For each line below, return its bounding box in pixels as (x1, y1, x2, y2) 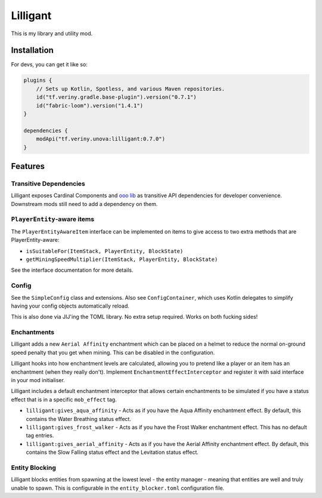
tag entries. (26, 432, 54, 439)
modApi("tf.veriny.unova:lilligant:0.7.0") (36, 136, 165, 143)
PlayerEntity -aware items (11, 215, 95, 223)
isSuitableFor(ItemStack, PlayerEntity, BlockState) (26, 248, 184, 254)
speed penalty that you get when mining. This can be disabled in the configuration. (11, 349, 215, 356)
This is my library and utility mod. (11, 30, 92, 37)
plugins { (23, 77, 52, 84)
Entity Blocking (11, 463, 56, 472)
